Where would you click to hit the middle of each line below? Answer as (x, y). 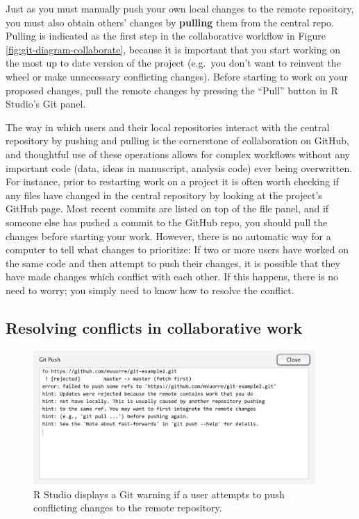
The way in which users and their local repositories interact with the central (168, 127)
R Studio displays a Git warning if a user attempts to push (159, 494)
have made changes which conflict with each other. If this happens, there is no (172, 276)
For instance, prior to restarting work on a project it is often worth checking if (172, 181)
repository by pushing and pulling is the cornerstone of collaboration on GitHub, (177, 141)
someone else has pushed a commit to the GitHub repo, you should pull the (167, 222)
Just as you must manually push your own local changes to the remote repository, (180, 8)
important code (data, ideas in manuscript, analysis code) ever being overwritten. (179, 168)
